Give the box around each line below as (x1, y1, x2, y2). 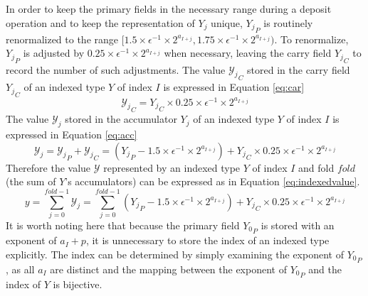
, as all (6, 262, 35, 276)
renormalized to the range (6, 31, 119, 46)
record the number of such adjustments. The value (6, 62, 226, 77)
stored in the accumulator (65, 111, 177, 126)
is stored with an (261, 217, 335, 232)
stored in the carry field (247, 62, 350, 77)
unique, (211, 15, 243, 30)
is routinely (263, 15, 313, 30)
